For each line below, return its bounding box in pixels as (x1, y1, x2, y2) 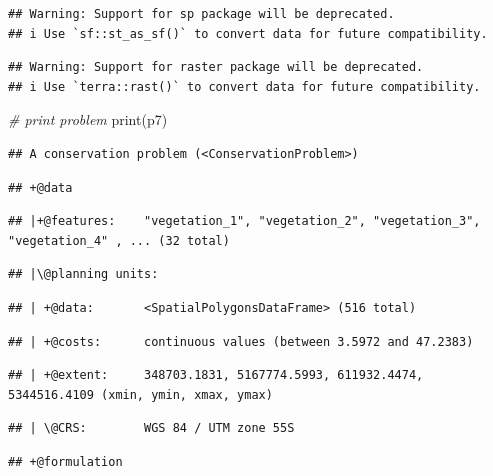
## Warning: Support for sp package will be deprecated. (8, 7, 395, 21)
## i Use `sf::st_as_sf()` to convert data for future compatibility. (8, 26, 488, 41)
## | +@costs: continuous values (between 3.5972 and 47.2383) (8, 334, 474, 349)
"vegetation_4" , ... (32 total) (8, 233, 230, 248)
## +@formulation (8, 454, 123, 469)
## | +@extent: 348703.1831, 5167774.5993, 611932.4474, (8, 368, 424, 383)
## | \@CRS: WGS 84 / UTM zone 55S (8, 421, 295, 436)
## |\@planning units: (8, 267, 159, 282)
